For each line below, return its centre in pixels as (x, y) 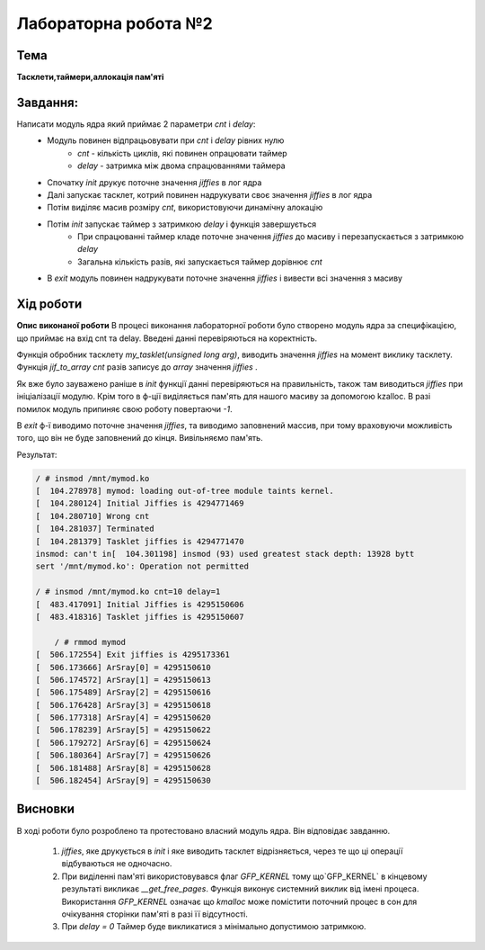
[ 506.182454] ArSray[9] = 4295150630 (123, 781)
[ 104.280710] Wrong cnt (93, 516)
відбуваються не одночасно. (117, 864)
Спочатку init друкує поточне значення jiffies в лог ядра (154, 182)
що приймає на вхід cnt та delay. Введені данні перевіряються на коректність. (167, 338)
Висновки (46, 809)
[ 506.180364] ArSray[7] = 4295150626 (123, 755)
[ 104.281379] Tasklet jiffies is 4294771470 (140, 541)
